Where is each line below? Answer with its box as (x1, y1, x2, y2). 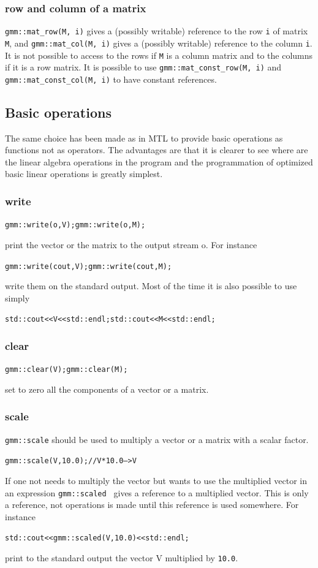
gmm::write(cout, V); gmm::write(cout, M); (5, 262, 172, 271)
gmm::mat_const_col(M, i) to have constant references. (5, 72, 217, 85)
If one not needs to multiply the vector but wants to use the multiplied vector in (5, 474, 308, 487)
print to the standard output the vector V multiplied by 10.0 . (5, 551, 238, 564)
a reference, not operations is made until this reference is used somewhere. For (5, 498, 299, 511)
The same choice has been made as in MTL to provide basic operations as (5, 131, 283, 144)
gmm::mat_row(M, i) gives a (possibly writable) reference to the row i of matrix (5, 25, 308, 37)
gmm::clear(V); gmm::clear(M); (5, 365, 128, 374)
